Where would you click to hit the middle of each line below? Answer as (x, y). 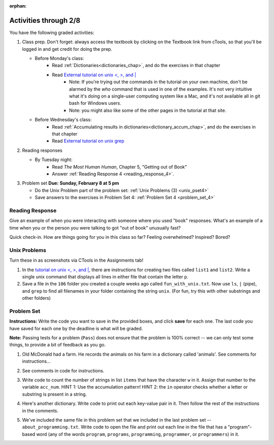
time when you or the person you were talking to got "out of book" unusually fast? (95, 228)
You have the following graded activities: (52, 33)
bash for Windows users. (95, 103)
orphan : (18, 6)
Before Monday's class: (59, 58)
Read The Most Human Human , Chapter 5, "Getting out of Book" (119, 167)
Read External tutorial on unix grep (88, 141)
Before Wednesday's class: (63, 120)
